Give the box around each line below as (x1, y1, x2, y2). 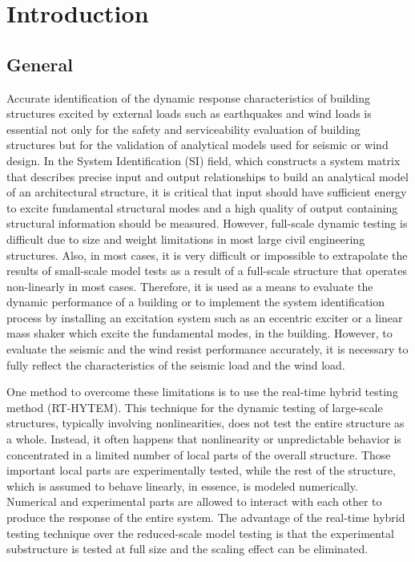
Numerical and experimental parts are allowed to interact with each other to (6, 493, 382, 510)
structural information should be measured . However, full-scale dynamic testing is (6, 215, 408, 232)
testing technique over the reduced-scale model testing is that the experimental (6, 524, 394, 541)
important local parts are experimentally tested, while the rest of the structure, (6, 462, 396, 479)
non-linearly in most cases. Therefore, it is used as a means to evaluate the (6, 277, 373, 294)
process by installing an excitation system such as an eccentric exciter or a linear (6, 309, 403, 325)
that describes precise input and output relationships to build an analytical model (6, 168, 409, 184)
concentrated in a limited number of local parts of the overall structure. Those (6, 446, 391, 463)
